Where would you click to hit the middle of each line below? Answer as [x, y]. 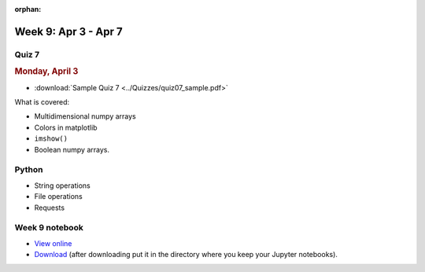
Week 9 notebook [49, 228]
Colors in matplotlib [66, 127]
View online [53, 243]
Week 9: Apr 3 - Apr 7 [68, 31]
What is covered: [42, 102]
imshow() [51, 139]
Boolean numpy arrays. [72, 149]
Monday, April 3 [46, 72]
